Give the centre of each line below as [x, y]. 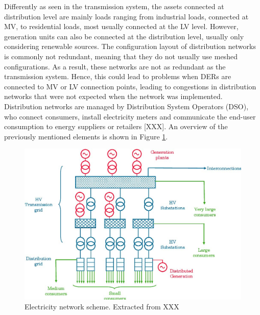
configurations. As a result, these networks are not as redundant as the [115, 66]
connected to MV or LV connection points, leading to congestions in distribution [130, 86]
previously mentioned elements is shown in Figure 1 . [86, 136]
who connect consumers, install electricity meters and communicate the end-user [130, 116]
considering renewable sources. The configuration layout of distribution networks [130, 46]
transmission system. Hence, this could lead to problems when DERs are [118, 76]
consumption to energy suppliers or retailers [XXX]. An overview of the [116, 126]
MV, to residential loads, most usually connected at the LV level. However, [121, 26]
